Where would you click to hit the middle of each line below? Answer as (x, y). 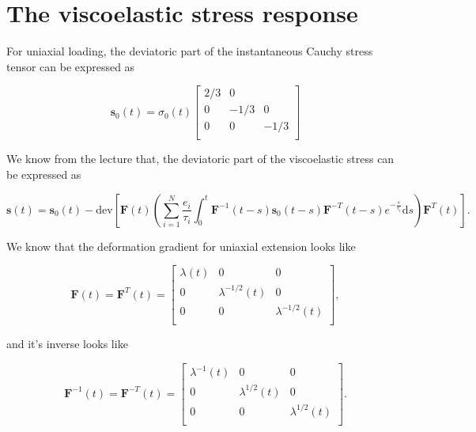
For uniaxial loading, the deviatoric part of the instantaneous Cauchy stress (190, 51)
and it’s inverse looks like (67, 344)
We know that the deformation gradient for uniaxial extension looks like (181, 246)
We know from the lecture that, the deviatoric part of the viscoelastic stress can (200, 159)
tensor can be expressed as (71, 66)
